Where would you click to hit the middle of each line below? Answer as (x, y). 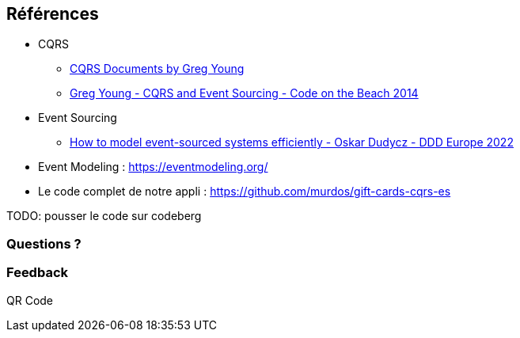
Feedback (38, 273)
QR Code (30, 300)
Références (53, 14)
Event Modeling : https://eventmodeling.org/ (153, 167)
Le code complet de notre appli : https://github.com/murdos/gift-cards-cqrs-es (245, 192)
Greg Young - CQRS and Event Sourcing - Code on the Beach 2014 (244, 93)
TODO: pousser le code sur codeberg (104, 216)
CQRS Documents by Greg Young (157, 69)
